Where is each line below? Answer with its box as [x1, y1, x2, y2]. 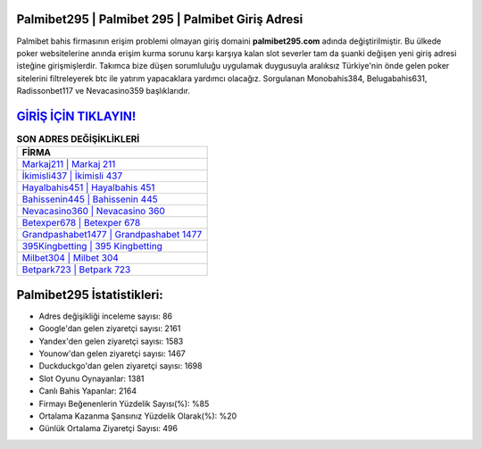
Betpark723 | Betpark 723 [21, 263, 131, 276]
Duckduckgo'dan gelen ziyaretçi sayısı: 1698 [38, 361, 203, 371]
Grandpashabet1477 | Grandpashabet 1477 [21, 229, 203, 241]
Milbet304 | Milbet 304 [21, 252, 120, 264]
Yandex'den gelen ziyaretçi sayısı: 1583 [38, 336, 184, 346]
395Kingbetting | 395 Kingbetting [21, 240, 162, 253]
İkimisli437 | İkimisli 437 [21, 170, 123, 182]
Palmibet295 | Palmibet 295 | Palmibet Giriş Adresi [16, 12, 303, 27]
